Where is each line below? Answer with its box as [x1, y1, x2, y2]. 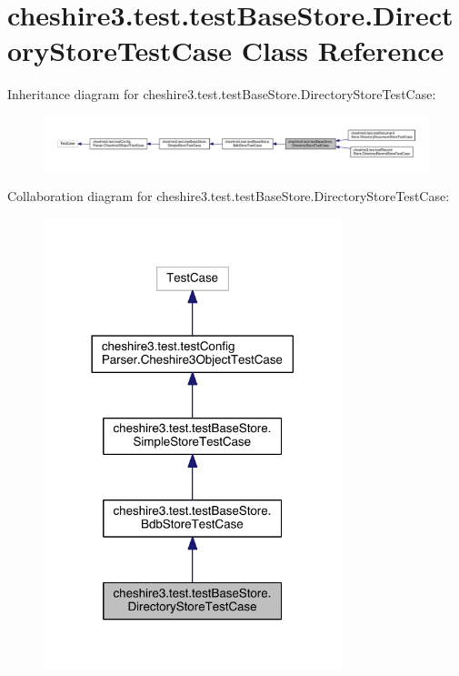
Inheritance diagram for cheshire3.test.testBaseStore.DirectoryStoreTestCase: [7, 85, 436, 104]
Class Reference [241, 32, 444, 69]
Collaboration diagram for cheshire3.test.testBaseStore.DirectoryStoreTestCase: [7, 187, 450, 206]
